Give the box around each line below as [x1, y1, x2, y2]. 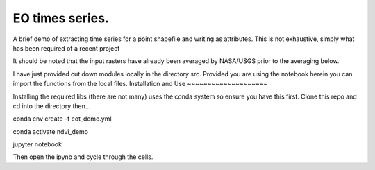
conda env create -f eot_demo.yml [12, 114, 112, 123]
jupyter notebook [12, 140, 62, 148]
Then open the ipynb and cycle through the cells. [12, 153, 153, 161]
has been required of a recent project [12, 44, 120, 52]
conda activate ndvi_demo [12, 127, 89, 135]
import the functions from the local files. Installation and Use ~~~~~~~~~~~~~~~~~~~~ [12, 80, 268, 88]
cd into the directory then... [12, 101, 91, 110]
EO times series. [12, 10, 109, 26]
